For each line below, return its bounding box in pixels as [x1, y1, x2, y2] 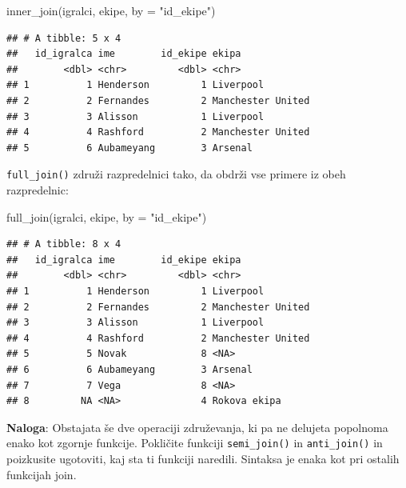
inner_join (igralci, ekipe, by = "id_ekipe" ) [6, 2, 216, 18]
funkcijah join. [6, 466, 77, 482]
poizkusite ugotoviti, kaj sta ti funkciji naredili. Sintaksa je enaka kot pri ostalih [6, 450, 400, 466]
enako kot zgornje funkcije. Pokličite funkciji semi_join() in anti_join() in [6, 434, 383, 451]
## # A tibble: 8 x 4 [6, 238, 121, 250]
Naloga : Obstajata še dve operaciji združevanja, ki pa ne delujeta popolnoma [6, 418, 388, 435]
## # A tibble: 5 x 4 [6, 32, 121, 44]
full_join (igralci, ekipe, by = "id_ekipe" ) [6, 208, 207, 225]
